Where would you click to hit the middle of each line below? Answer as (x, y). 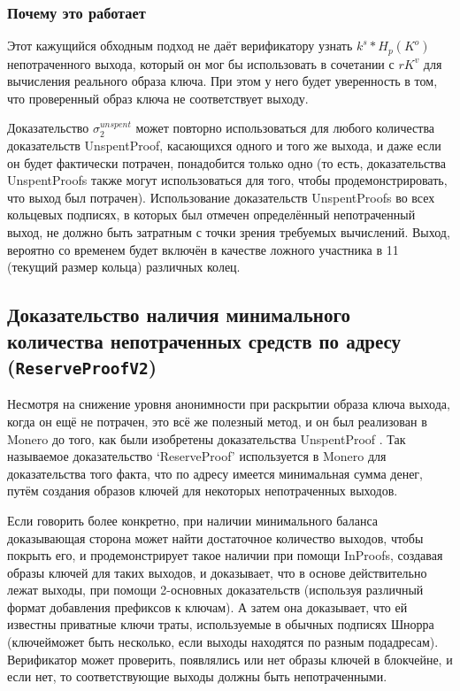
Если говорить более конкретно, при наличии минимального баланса (192, 520)
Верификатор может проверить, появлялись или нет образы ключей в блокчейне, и (230, 659)
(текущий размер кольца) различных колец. (124, 267)
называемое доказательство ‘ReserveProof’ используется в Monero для (197, 456)
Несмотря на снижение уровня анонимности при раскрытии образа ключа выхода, (229, 404)
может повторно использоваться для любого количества (285, 128)
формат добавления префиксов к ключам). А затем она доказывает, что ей (207, 607)
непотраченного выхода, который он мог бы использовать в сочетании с (201, 63)
